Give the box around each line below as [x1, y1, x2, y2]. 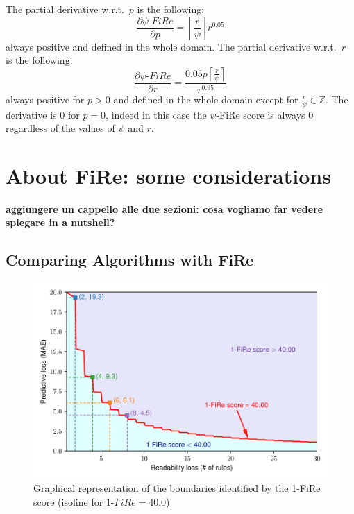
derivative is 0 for [6, 107, 80, 121]
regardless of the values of [6, 121, 115, 135]
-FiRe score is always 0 [216, 107, 314, 121]
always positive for [6, 92, 85, 106]
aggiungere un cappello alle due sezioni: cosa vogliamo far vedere [6, 201, 323, 216]
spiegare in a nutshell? [6, 215, 115, 230]
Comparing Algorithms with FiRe [6, 249, 254, 271]
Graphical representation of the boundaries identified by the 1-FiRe [33, 481, 321, 495]
